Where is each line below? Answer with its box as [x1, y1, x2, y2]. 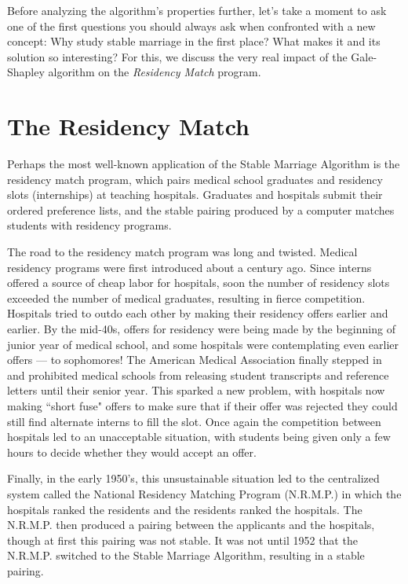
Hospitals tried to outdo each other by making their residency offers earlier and [7, 305, 388, 321]
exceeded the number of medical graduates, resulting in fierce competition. [7, 289, 366, 306]
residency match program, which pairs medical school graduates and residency [7, 171, 383, 187]
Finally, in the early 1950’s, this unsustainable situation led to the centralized [7, 470, 380, 487]
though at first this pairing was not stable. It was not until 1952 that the [7, 531, 358, 548]
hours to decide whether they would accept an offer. [7, 443, 257, 460]
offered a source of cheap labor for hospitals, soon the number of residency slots [7, 274, 390, 291]
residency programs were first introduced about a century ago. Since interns [7, 259, 372, 275]
